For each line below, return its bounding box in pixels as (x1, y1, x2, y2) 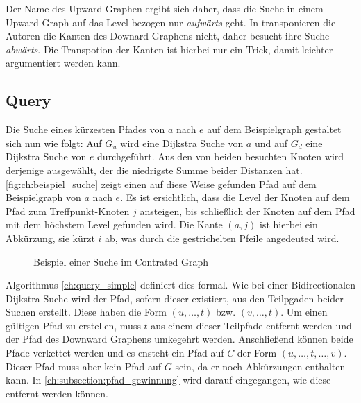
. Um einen (280, 305, 328, 319)
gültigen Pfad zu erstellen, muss (6, 318, 141, 332)
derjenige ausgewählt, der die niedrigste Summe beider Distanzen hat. (6, 162, 303, 177)
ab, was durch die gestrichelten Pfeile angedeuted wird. (105, 230, 339, 245)
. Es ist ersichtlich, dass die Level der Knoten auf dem (120, 190, 350, 205)
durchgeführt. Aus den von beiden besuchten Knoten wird (97, 149, 344, 164)
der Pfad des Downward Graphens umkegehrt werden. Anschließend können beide (6, 332, 353, 346)
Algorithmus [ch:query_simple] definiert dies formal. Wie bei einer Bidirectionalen (6, 277, 355, 292)
